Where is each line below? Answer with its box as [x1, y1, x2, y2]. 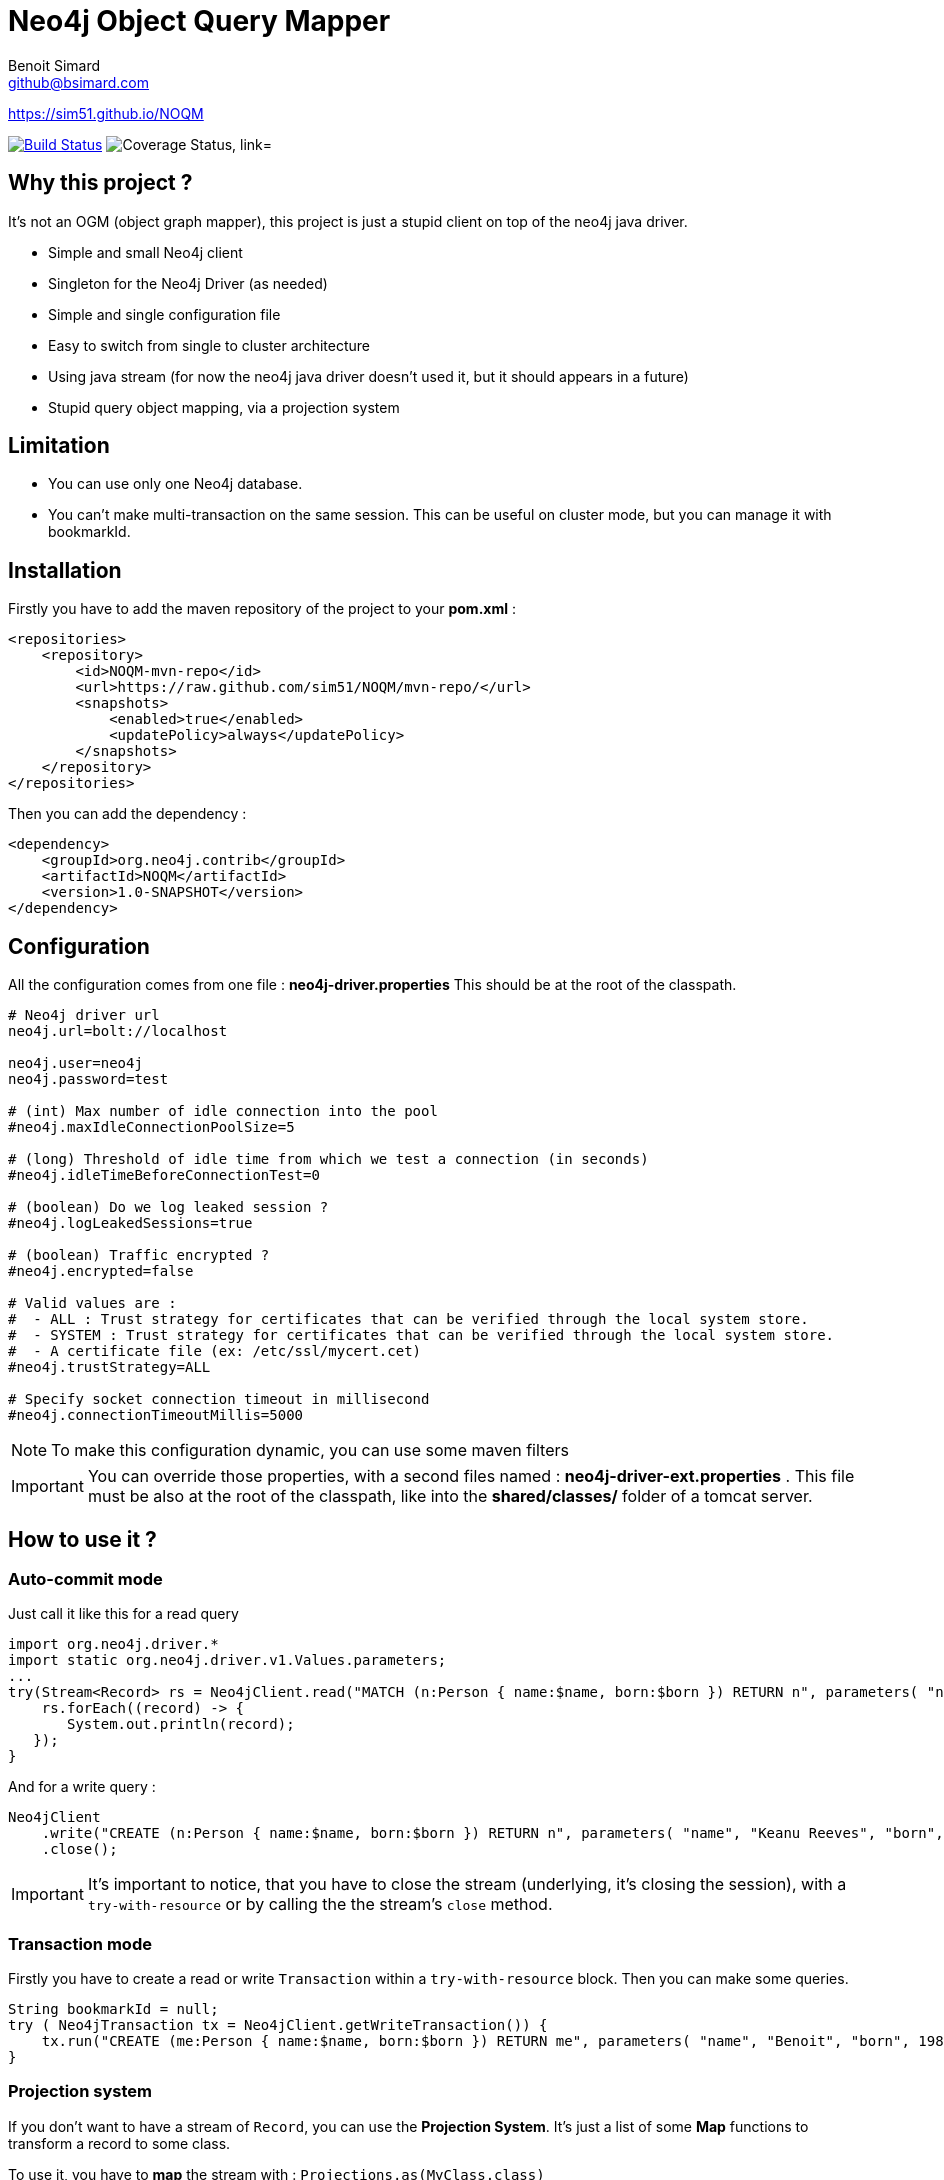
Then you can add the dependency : [8, 805, 247, 823]
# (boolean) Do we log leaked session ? [8, 1199, 329, 1216]
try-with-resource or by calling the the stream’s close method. [87, 1894, 553, 1915]
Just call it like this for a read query [8, 1605, 239, 1623]
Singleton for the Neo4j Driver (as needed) [48, 274, 328, 292]
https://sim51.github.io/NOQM [8, 104, 204, 122]
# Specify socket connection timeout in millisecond [8, 1391, 430, 1408]
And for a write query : [8, 1778, 156, 1796]
